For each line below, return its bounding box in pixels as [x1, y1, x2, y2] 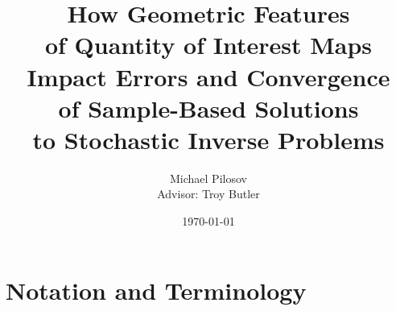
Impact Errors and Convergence [27, 60, 390, 93]
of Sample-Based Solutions [58, 91, 359, 124]
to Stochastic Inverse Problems [32, 122, 385, 155]
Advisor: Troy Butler [157, 185, 260, 202]
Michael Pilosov [170, 169, 247, 186]
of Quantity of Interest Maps [44, 28, 373, 61]
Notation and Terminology [6, 273, 307, 306]
